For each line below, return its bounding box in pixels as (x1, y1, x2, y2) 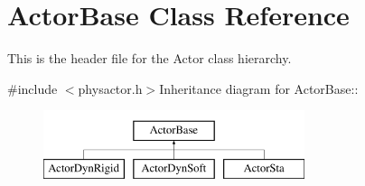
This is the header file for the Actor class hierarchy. (7, 49, 292, 68)
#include (7, 79, 58, 98)
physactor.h (78, 79, 143, 98)
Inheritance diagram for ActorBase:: (159, 79, 359, 98)
